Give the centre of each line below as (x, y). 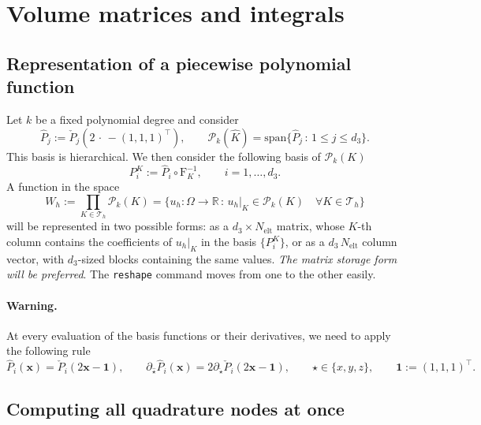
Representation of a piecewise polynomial (179, 63)
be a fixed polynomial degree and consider (137, 119)
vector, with (35, 258)
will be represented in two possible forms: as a (118, 226)
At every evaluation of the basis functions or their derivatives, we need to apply (199, 335)
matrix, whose (310, 226)
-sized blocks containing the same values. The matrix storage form (237, 258)
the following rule (48, 350)
